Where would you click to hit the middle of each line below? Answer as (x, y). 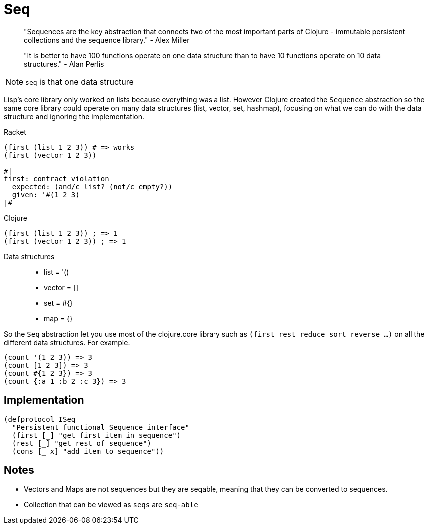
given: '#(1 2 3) (46, 195)
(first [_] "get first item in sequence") (97, 435)
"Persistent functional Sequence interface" (101, 427)
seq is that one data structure (80, 82)
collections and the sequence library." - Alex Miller (107, 40)
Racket (15, 132)
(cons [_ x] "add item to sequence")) (88, 451)
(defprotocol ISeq (40, 419)
